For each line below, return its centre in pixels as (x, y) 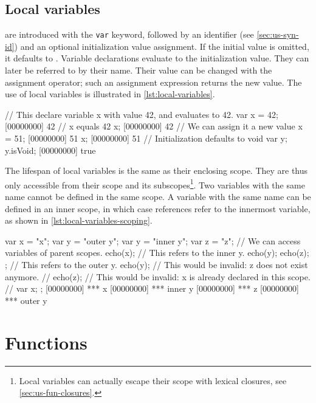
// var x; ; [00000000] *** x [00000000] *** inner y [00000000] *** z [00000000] (152, 288)
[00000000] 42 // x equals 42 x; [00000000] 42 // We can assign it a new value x (154, 126)
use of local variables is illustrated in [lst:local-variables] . (110, 94)
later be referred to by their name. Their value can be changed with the (139, 70)
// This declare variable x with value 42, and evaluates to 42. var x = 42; (142, 114)
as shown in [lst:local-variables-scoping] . (79, 220)
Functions (46, 342)
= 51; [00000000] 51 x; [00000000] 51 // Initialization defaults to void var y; (146, 138)
